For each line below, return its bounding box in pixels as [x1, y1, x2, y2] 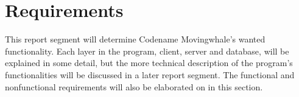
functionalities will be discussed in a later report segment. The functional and [5, 68, 295, 81]
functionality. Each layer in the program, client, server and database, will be [5, 44, 289, 57]
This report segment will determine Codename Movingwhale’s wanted [5, 33, 266, 45]
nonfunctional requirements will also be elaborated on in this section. [5, 80, 263, 93]
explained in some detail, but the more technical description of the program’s [5, 56, 293, 69]
